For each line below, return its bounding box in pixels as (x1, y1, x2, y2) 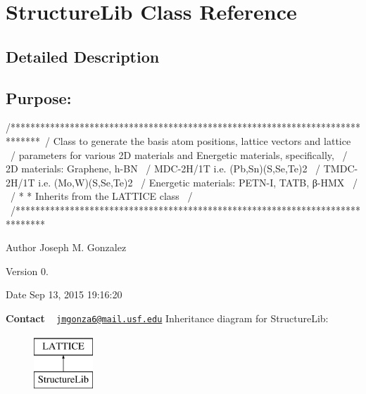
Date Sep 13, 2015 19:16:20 (6, 287, 122, 302)
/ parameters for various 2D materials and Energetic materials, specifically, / (10, 147, 348, 162)
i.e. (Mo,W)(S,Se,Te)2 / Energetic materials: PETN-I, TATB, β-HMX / (38, 174, 358, 189)
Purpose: (6, 87, 72, 108)
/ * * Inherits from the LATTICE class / (10, 189, 193, 203)
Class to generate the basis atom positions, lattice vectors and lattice (53, 133, 351, 148)
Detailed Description (6, 45, 160, 67)
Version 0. (6, 263, 49, 278)
